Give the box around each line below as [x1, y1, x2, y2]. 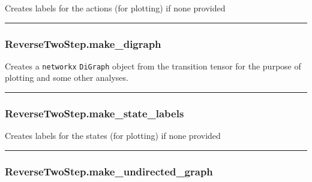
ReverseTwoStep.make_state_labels [5, 105, 184, 120]
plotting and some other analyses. [5, 71, 128, 84]
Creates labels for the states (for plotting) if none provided [5, 129, 221, 142]
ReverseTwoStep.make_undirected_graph [5, 163, 213, 178]
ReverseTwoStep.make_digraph [5, 36, 161, 51]
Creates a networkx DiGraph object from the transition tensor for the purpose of [5, 59, 301, 72]
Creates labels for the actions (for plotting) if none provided [5, 2, 226, 14]
